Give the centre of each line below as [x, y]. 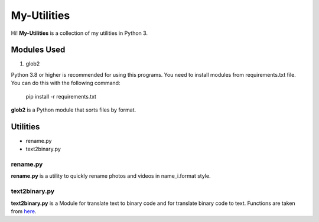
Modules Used [38, 50]
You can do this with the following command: [66, 83]
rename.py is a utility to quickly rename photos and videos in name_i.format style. [111, 176]
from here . [24, 211]
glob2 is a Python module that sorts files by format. [74, 110]
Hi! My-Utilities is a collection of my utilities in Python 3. [79, 33]
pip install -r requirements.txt [61, 96]
